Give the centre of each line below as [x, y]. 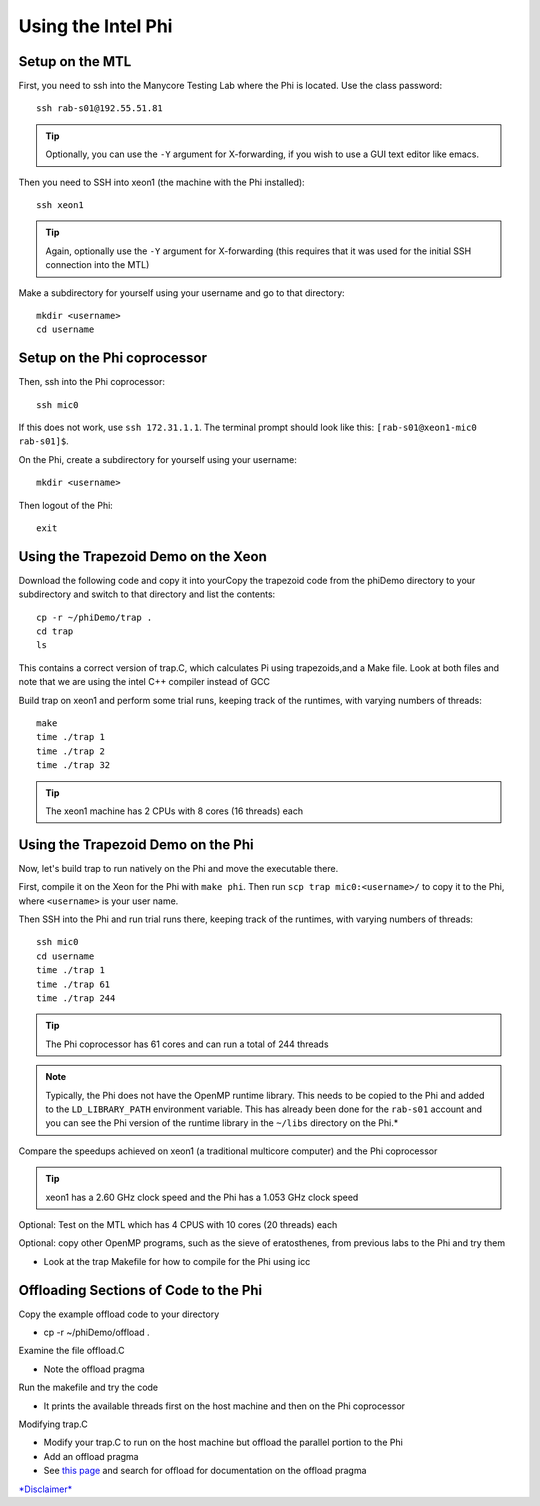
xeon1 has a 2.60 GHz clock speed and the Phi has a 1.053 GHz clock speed [202, 1197]
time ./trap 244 [76, 998]
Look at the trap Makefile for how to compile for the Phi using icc [177, 1261]
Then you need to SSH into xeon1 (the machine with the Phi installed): [161, 182]
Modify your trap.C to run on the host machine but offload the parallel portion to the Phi [223, 1442]
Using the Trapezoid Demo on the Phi [136, 844]
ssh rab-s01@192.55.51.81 [100, 108]
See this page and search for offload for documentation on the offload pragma [205, 1471]
